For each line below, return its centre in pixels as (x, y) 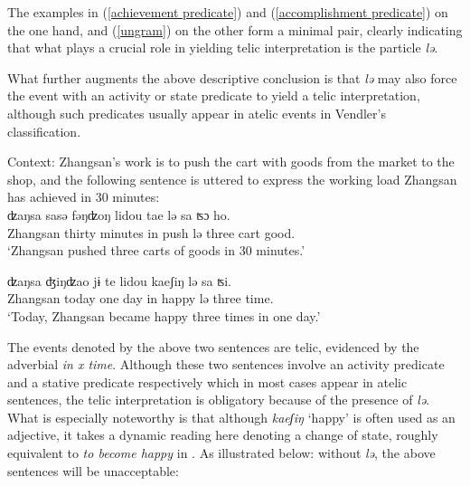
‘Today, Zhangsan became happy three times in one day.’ (164, 315)
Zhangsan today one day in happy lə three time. (141, 298)
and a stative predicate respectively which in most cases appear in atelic (207, 381)
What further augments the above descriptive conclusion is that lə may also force (232, 77)
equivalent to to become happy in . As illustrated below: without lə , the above (221, 453)
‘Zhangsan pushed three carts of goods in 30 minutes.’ (156, 250)
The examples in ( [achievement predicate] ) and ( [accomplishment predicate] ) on (228, 12)
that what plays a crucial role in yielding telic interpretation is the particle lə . (223, 48)
